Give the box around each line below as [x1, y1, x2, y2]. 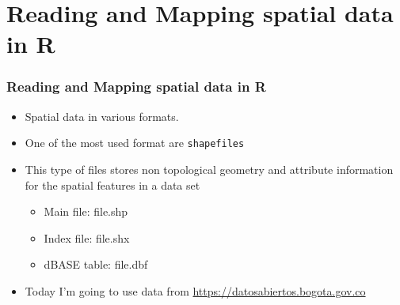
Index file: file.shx [44, 229, 130, 246]
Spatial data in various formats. [25, 107, 179, 124]
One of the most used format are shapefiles [25, 134, 245, 151]
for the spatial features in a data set [25, 176, 200, 193]
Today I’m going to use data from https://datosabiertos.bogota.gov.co [25, 283, 366, 299]
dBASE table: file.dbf [44, 256, 148, 273]
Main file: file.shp [44, 203, 128, 220]
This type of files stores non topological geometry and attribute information [25, 161, 394, 178]
